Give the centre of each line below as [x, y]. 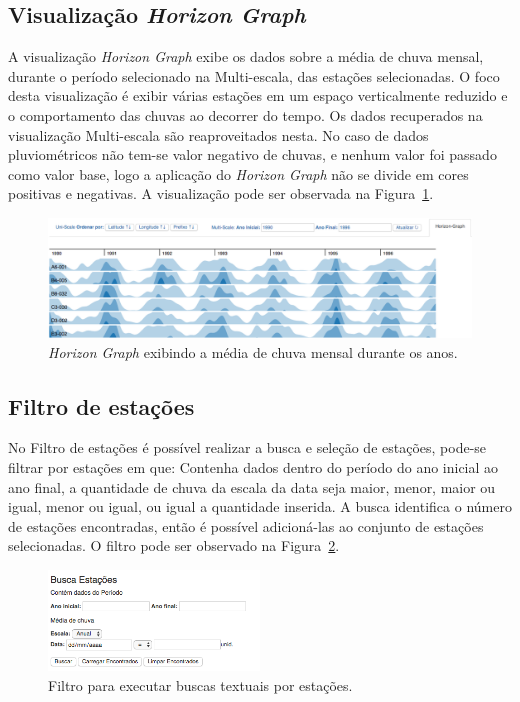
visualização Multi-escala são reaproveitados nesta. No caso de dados [218, 134]
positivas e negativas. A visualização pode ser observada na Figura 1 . [221, 193]
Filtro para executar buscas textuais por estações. [200, 684]
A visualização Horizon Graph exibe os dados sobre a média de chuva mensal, [246, 56]
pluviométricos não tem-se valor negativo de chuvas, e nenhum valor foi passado [252, 154]
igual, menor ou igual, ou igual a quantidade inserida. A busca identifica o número [260, 506]
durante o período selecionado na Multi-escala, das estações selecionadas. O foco [254, 75]
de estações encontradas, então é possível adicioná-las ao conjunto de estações [246, 525]
